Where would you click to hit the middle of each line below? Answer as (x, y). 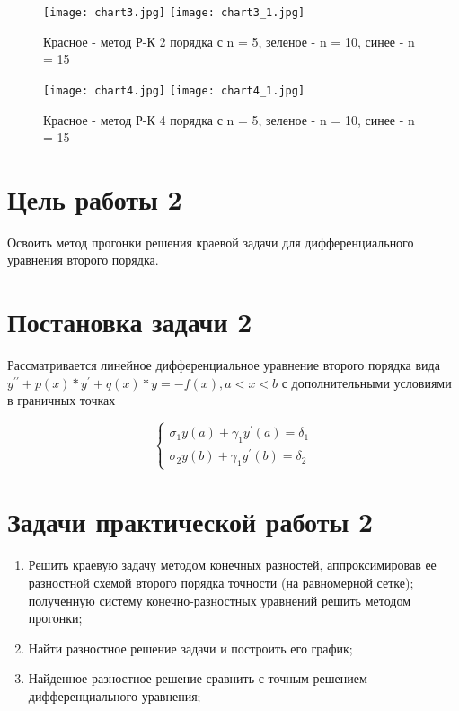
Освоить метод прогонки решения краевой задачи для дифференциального (211, 242)
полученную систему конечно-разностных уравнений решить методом (219, 600)
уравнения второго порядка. (83, 260)
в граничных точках (62, 400)
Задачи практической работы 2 (190, 522)
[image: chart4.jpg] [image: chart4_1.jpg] (174, 90)
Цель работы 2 (95, 198)
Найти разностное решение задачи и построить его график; (190, 648)
